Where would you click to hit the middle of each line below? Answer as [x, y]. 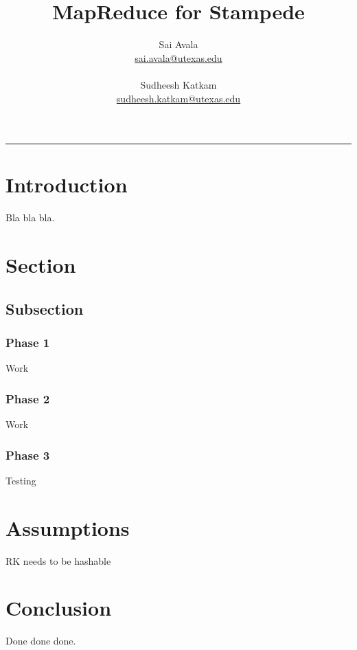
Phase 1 [28, 342]
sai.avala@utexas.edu [178, 57]
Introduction [67, 184]
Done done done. [41, 641]
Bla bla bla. [30, 217]
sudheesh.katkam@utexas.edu [178, 98]
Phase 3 [28, 455]
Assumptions [68, 527]
